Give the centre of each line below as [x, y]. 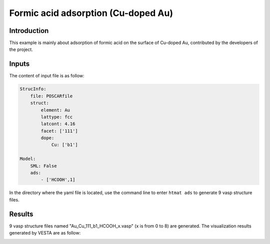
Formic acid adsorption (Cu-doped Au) [91, 13]
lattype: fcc [57, 117]
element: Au [55, 110]
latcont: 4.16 [58, 124]
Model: [28, 159]
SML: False [43, 166]
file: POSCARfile [51, 96]
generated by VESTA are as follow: [45, 233]
